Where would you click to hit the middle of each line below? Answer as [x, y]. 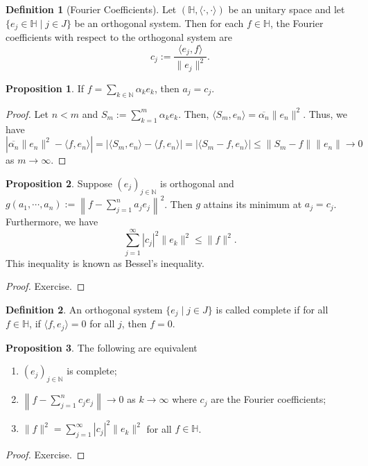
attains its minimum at [253, 204]
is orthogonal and [197, 183]
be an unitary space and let [287, 9]
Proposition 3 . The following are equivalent [102, 347]
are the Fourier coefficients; [269, 399]
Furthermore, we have [52, 221]
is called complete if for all [272, 309]
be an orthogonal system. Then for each [159, 23]
